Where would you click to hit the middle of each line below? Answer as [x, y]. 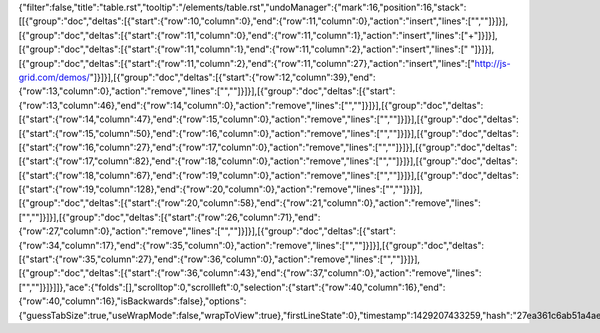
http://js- [492, 63]
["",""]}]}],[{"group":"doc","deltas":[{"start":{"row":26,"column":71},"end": [169, 217]
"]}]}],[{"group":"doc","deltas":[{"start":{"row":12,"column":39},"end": [232, 77]
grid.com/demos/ [54, 77]
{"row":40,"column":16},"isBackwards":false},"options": [132, 301]
